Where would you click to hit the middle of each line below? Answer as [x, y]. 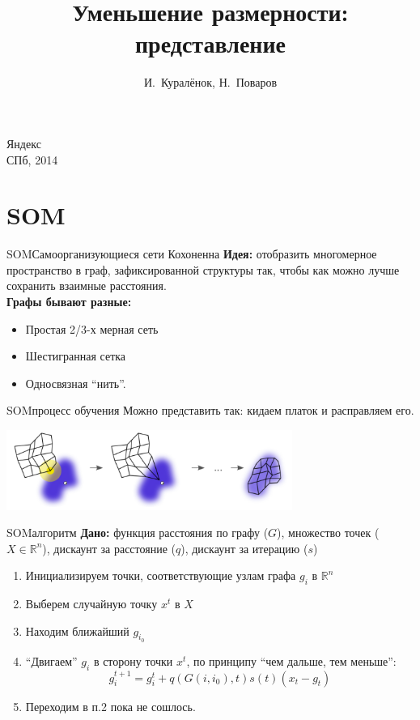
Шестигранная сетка [76, 356]
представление [210, 43]
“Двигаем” [51, 660]
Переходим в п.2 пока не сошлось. [110, 706]
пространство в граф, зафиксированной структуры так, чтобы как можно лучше [203, 269]
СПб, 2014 [32, 159]
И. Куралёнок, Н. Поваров [210, 82]
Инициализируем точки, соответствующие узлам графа [161, 575]
